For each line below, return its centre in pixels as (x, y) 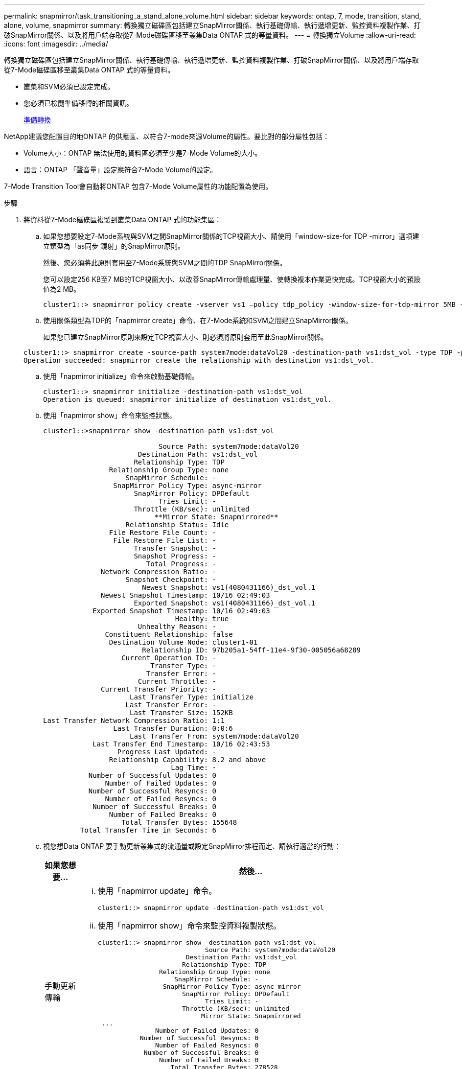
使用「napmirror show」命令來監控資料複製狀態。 (189, 926)
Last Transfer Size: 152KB (181, 713)
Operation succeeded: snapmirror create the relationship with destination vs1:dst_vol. (199, 360)
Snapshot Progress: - (175, 556)
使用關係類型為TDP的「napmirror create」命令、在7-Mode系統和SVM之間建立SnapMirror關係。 (198, 320)
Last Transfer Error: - (171, 705)
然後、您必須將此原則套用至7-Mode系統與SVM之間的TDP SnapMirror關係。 (165, 263)
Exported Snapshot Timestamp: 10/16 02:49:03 (181, 611)
